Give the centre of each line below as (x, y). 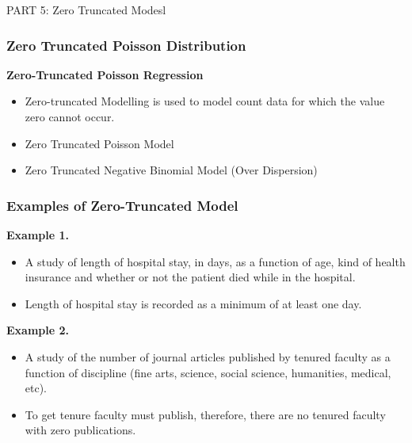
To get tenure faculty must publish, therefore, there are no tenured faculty (205, 414)
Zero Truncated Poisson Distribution (126, 45)
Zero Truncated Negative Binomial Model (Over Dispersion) (171, 170)
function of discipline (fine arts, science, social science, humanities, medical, (208, 372)
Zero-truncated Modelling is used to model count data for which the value (205, 101)
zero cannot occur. (70, 116)
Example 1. (38, 235)
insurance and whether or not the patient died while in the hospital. (190, 277)
